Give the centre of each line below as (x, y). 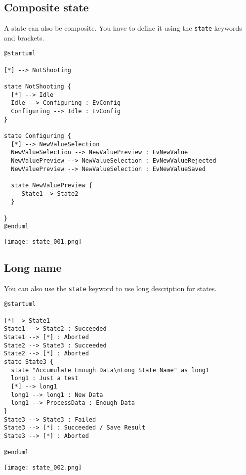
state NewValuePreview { (52, 185)
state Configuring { (38, 136)
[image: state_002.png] (43, 467)
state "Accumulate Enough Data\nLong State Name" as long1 (110, 370)
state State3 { (29, 362)
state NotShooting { (38, 87)
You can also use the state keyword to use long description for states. (110, 288)
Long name (33, 267)
